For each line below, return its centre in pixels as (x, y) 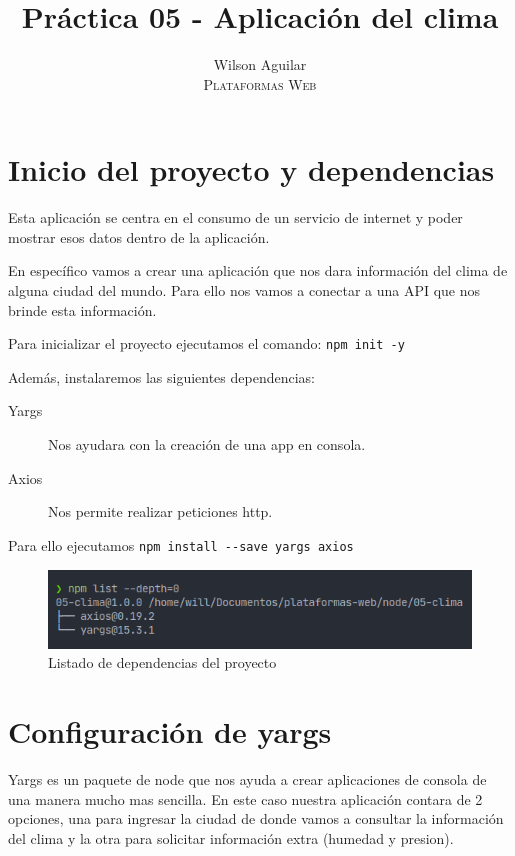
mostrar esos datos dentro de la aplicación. (139, 236)
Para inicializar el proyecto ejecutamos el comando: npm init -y (206, 343)
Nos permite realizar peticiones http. (160, 511)
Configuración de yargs (170, 731)
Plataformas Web (260, 83)
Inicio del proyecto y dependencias (251, 169)
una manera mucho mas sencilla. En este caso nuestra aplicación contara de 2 (245, 798)
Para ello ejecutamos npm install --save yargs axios (181, 544)
